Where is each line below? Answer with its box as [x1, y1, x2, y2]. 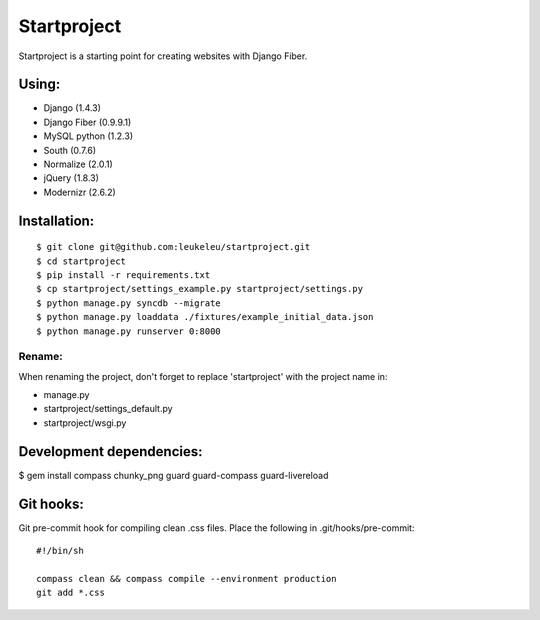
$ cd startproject [36, 255, 127, 267]
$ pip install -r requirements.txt [36, 269, 211, 280]
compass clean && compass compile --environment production [36, 573, 337, 584]
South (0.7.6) [43, 144, 97, 156]
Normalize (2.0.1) [43, 158, 114, 170]
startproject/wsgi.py [43, 416, 127, 429]
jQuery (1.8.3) [43, 172, 100, 184]
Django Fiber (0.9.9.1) [43, 116, 132, 128]
